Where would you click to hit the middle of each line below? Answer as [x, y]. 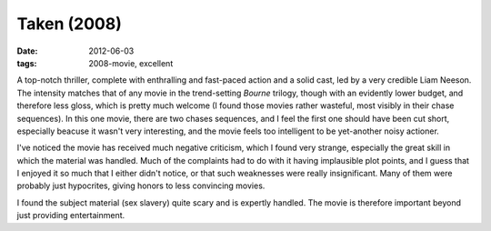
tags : [27, 63]
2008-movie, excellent [131, 63]
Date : [27, 51]
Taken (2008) [69, 24]
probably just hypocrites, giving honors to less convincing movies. [141, 186]
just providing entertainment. [71, 216]
